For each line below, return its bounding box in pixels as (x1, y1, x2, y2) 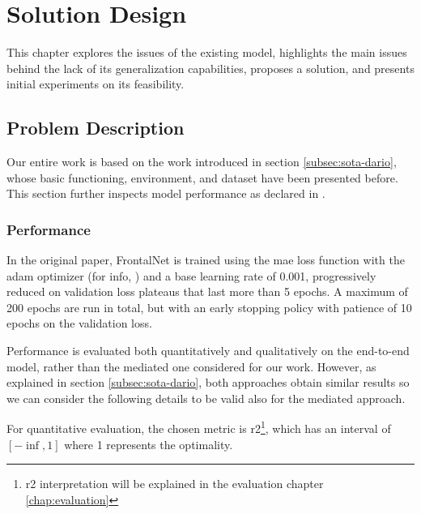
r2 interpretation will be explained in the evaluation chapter (25, 475, 324, 492)
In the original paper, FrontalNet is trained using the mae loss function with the (6, 251, 405, 268)
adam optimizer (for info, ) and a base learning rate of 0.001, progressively (6, 267, 376, 284)
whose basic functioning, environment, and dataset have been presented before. (6, 169, 398, 186)
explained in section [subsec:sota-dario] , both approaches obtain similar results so (6, 374, 410, 391)
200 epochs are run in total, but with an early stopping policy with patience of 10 (6, 298, 412, 315)
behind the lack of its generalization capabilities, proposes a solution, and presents (6, 59, 415, 76)
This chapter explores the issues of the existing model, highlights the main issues (6, 44, 407, 61)
